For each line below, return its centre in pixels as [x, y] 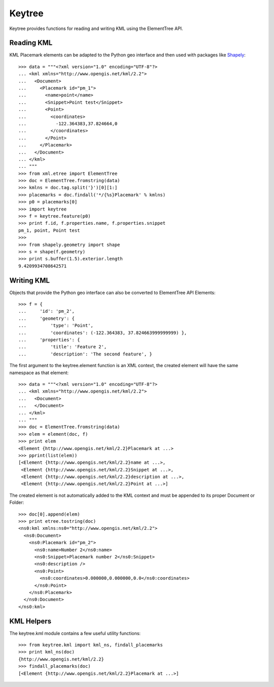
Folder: [17, 502]
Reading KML [31, 43]
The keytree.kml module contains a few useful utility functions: [75, 633]
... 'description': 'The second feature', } [85, 354]
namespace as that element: [39, 372]
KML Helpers [30, 621]
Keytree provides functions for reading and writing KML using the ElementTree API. [96, 28]
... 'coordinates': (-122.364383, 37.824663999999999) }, [103, 333]
